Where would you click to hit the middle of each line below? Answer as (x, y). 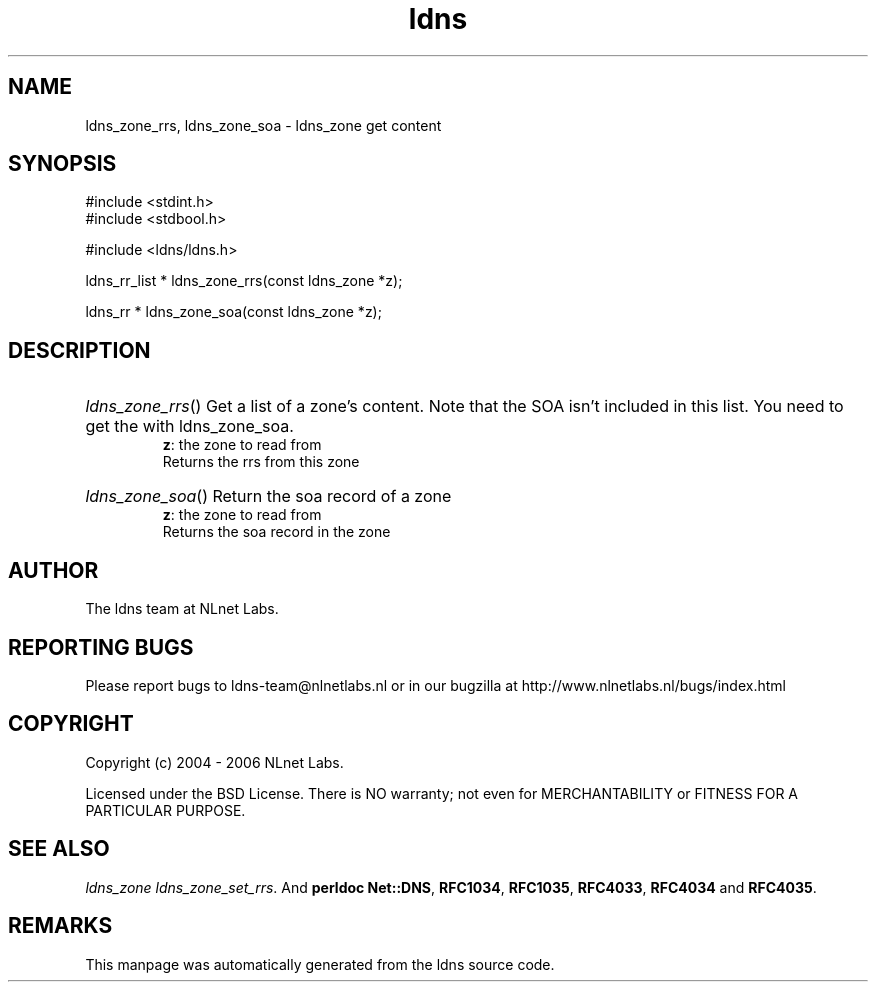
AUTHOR (53, 570)
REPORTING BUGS (101, 647)
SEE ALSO (59, 849)
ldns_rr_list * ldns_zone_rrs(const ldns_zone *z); (244, 281)
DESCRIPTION (79, 350)
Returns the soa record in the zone (276, 532)
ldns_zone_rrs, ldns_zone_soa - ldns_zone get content (263, 125)
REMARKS (60, 926)
